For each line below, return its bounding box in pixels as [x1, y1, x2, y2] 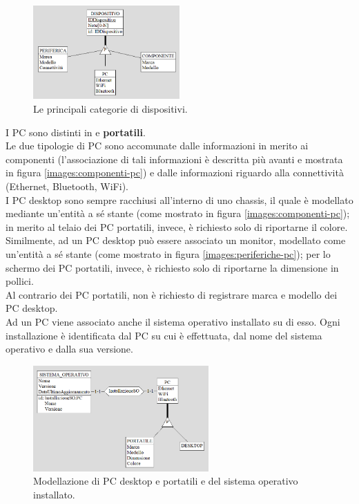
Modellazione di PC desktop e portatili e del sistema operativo [33, 474, 298, 488]
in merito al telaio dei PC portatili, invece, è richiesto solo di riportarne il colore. [6, 219, 348, 234]
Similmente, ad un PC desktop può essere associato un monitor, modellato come [6, 233, 346, 248]
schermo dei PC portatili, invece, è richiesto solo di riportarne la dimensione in [6, 260, 339, 274]
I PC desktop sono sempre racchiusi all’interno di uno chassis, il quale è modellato [6, 192, 353, 207]
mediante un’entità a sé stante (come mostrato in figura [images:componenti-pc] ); [6, 206, 350, 221]
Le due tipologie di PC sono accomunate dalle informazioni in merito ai [6, 138, 309, 153]
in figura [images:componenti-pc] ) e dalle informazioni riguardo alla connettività [6, 165, 344, 180]
